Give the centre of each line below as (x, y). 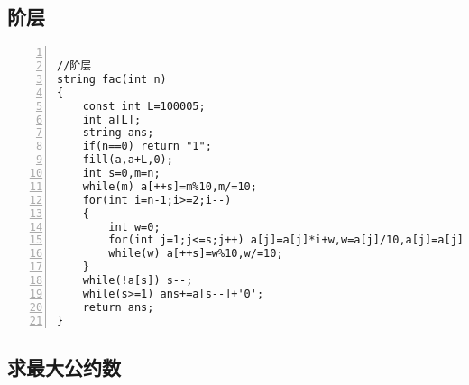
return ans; (118, 307)
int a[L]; (112, 119)
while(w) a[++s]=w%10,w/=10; (196, 254)
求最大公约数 (64, 367)
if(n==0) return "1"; (147, 147)
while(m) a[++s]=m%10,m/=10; (170, 186)
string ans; (118, 133)
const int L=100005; (144, 106)
